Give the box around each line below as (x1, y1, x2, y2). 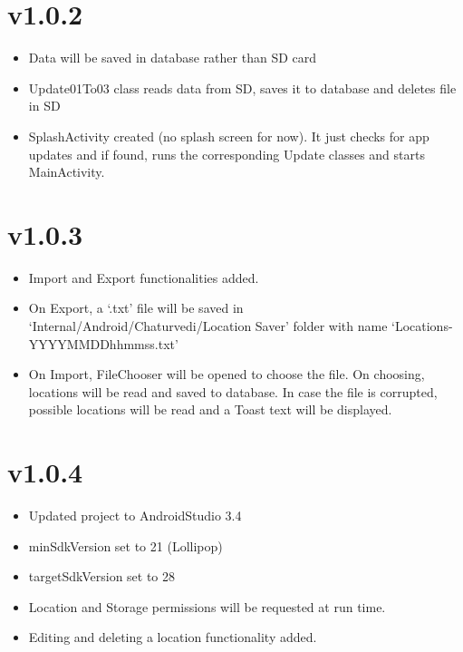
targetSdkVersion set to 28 (28, 567, 176, 586)
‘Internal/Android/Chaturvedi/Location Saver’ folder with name (28, 316, 388, 335)
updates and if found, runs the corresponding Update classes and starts (28, 144, 425, 163)
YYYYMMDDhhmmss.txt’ (28, 334, 178, 353)
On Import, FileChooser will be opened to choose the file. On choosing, (28, 365, 425, 384)
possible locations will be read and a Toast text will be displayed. (28, 400, 392, 419)
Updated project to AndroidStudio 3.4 (28, 506, 242, 525)
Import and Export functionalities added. (28, 268, 259, 287)
